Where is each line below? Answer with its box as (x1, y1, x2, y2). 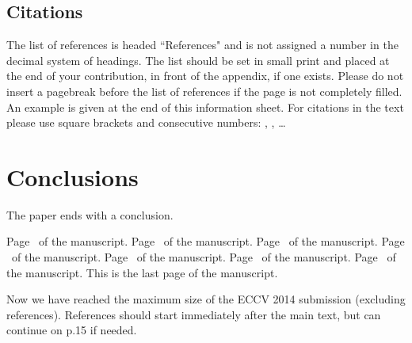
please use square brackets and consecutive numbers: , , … (6, 114, 286, 131)
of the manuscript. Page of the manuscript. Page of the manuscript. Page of (11, 249, 396, 265)
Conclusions (6, 160, 139, 192)
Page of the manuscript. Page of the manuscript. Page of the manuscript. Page (6, 233, 405, 250)
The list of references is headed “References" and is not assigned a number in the (6, 36, 399, 53)
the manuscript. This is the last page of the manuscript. (6, 264, 278, 280)
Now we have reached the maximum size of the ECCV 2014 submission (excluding (6, 291, 406, 307)
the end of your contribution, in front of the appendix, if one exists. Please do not (6, 67, 404, 84)
